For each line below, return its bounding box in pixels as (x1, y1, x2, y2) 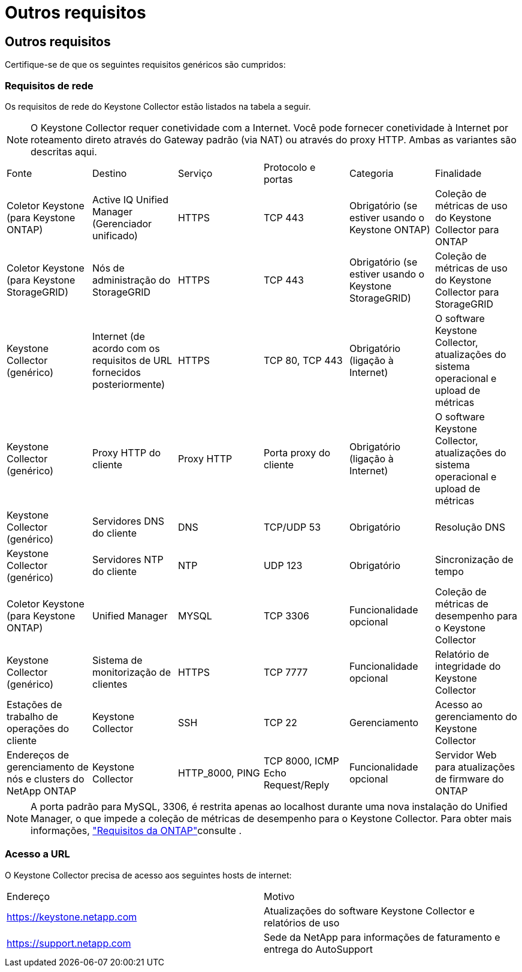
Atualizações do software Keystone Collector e (264, 904, 475, 917)
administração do (92, 273, 171, 286)
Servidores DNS (92, 514, 165, 527)
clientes (92, 678, 128, 690)
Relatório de (435, 648, 490, 660)
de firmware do (435, 772, 504, 785)
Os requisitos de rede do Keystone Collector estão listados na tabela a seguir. (5, 101, 311, 112)
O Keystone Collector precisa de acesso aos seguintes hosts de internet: (5, 869, 292, 880)
